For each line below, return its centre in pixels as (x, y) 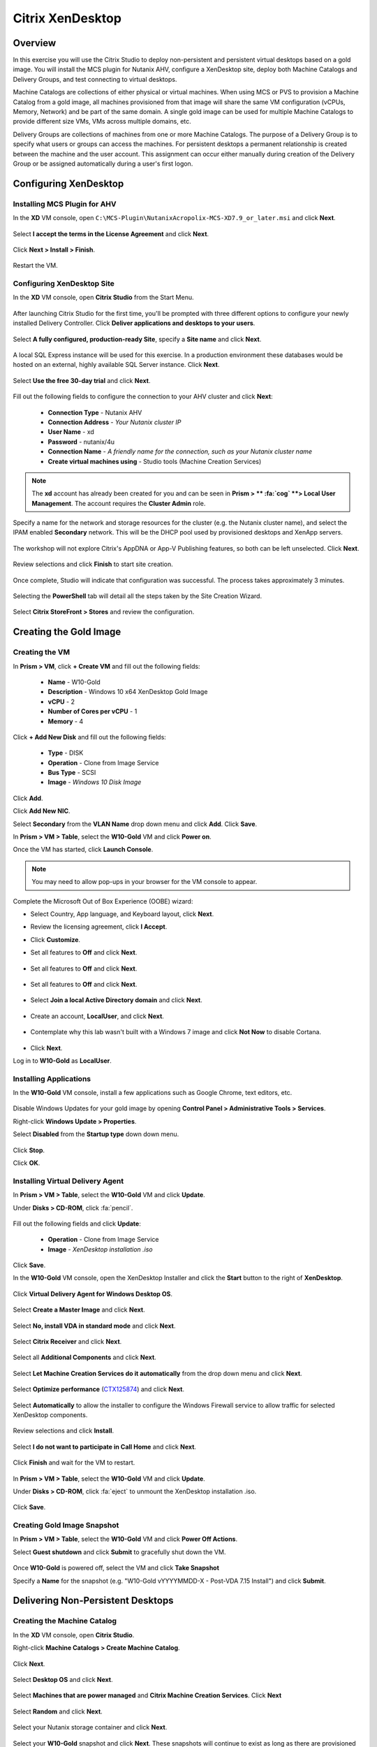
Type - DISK (66, 753)
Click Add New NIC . (42, 811)
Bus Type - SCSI (72, 773)
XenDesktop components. (50, 1415)
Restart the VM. (36, 266)
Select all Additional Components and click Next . (84, 1357)
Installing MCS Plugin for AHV (65, 204)
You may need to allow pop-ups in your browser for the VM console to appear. (145, 882)
